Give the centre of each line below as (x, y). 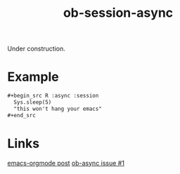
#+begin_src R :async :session (53, 96)
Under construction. (36, 49)
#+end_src (22, 115)
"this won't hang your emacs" (58, 109)
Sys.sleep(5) (33, 102)
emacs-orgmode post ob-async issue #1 (66, 163)
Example (33, 77)
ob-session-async (118, 13)
